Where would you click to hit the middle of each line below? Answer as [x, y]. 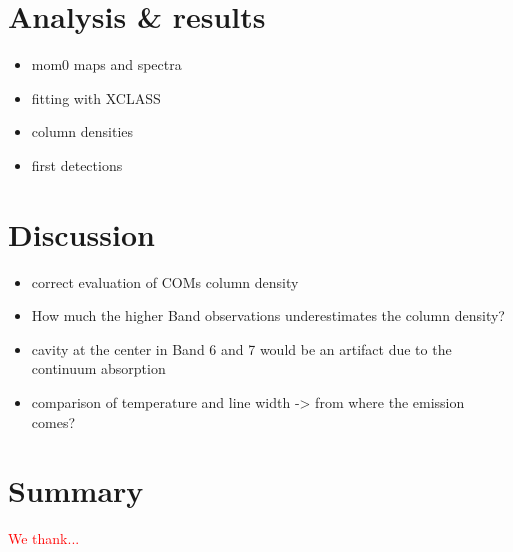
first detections [77, 164]
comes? [53, 421]
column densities [82, 131]
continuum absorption [98, 368]
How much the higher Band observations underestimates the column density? [268, 315]
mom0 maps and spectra [106, 64]
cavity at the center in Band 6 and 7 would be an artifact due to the [241, 348]
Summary [76, 490]
